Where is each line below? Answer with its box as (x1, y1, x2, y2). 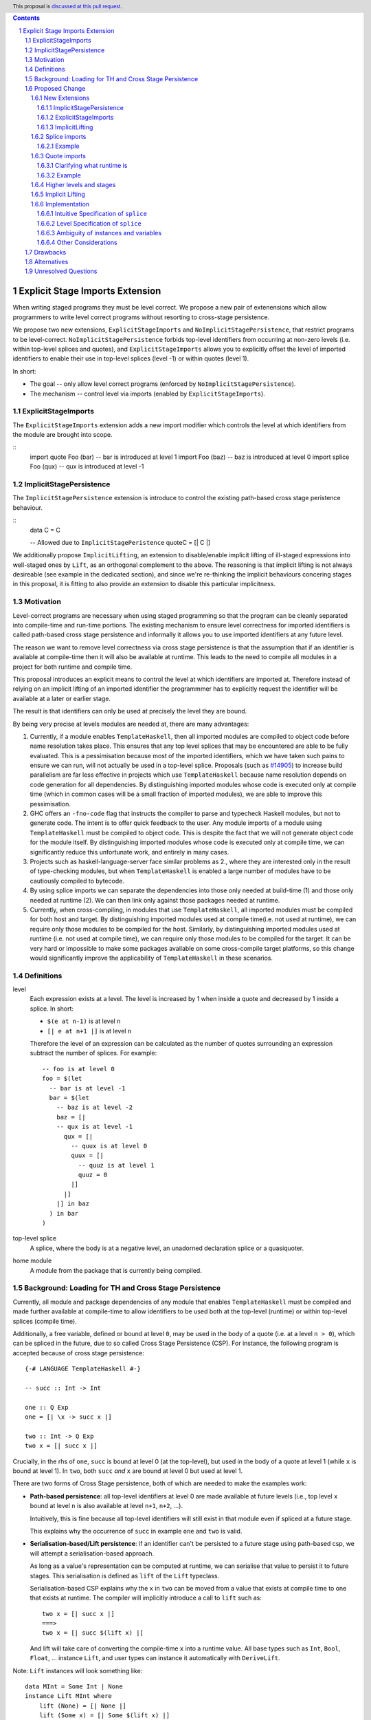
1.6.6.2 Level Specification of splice (36, 219, 142, 227)
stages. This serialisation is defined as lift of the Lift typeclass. (30, 1571, 220, 1580)
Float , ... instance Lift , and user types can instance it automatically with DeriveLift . (30, 1654, 281, 1662)
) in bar (49, 1210, 79, 1217)
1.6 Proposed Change (25, 85, 86, 93)
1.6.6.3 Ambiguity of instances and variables (36, 228, 161, 237)
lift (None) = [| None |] (38, 1701, 127, 1710)
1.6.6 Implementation (31, 200, 89, 208)
